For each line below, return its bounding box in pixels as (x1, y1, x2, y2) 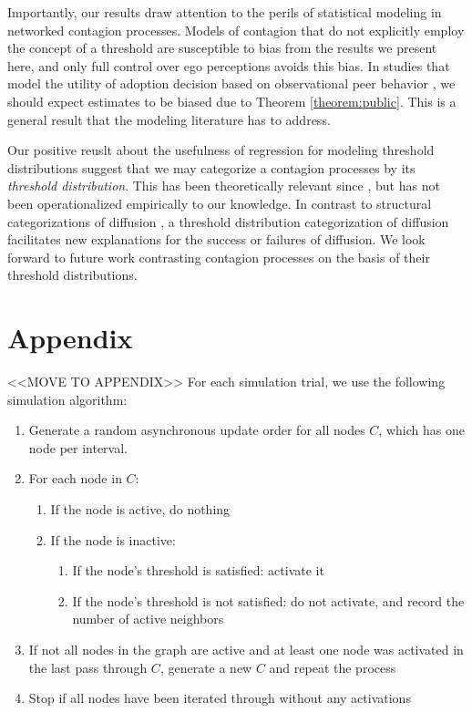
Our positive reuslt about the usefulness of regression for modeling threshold (7, 140, 435, 160)
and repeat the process (269, 657, 396, 677)
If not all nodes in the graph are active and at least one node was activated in (28, 639, 464, 658)
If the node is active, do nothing (50, 500, 231, 518)
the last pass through (28, 657, 148, 677)
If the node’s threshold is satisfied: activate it (72, 561, 324, 580)
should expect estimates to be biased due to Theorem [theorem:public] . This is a (7, 91, 457, 110)
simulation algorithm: (7, 389, 128, 408)
